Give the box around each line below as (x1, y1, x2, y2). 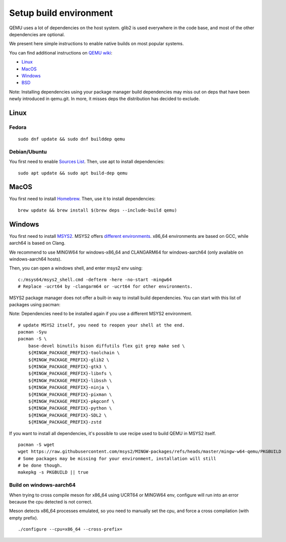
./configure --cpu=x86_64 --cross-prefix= (18, 527, 123, 532)
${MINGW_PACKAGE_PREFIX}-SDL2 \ (28, 412, 107, 418)
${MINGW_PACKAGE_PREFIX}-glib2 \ (28, 357, 110, 363)
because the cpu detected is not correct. (9, 499, 93, 505)
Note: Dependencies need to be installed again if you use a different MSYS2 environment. (9, 311, 192, 317)
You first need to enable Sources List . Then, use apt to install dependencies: (9, 159, 165, 164)
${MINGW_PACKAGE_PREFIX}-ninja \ (28, 384, 110, 390)
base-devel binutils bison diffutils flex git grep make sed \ (28, 343, 185, 349)
